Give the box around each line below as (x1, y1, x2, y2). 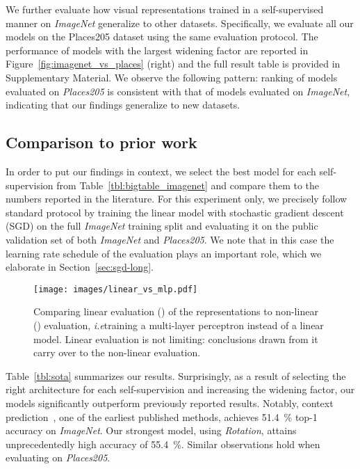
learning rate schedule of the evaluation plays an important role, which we (6, 246, 322, 260)
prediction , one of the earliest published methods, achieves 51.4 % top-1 (6, 409, 318, 424)
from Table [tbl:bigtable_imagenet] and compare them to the (56, 177, 320, 192)
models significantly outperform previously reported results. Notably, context (6, 395, 334, 410)
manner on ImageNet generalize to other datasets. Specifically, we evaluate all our (6, 15, 354, 30)
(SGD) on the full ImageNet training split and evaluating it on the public (6, 218, 318, 233)
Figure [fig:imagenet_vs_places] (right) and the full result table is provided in (6, 56, 341, 71)
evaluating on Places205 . (6, 450, 111, 465)
